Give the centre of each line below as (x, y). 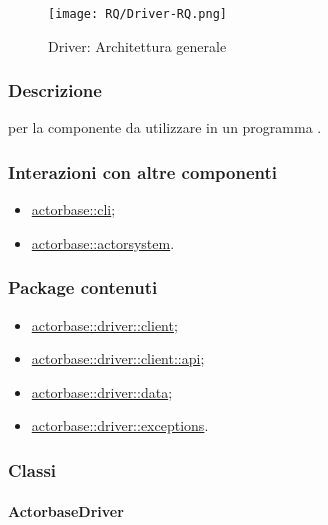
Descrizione (55, 90)
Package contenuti (83, 287)
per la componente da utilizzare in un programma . (165, 127)
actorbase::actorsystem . (103, 242)
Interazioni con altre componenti (142, 171)
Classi (32, 469)
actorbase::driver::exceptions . (120, 425)
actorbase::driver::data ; (102, 391)
